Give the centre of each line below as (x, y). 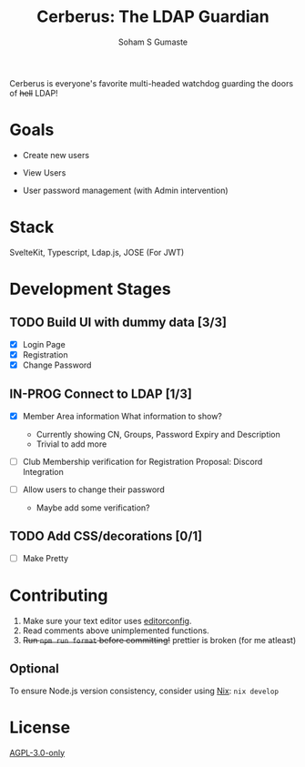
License (40, 727)
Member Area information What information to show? (122, 416)
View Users (44, 172)
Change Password (57, 365)
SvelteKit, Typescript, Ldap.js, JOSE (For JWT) (97, 252)
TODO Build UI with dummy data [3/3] (118, 323)
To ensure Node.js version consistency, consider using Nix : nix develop (144, 691)
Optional (34, 669)
